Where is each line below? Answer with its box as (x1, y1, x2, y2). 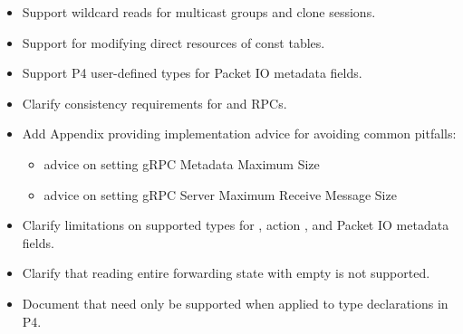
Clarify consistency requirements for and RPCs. (22, 93, 287, 112)
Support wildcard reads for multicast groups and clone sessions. (22, 3, 376, 21)
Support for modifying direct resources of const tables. (22, 33, 325, 52)
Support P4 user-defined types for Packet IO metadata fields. (22, 63, 362, 82)
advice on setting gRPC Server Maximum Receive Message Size (43, 185, 397, 204)
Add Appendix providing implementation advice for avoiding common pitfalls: (22, 124, 457, 143)
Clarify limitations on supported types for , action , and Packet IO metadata (22, 215, 449, 234)
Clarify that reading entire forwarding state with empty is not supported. (22, 263, 430, 282)
